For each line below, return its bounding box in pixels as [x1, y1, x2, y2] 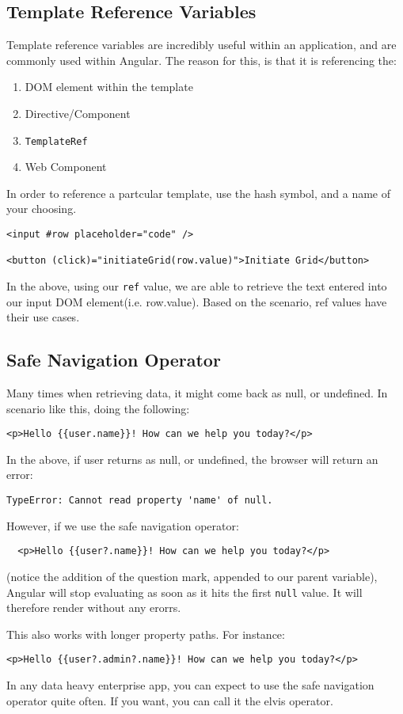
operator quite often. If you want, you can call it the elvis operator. [6, 692, 333, 708]
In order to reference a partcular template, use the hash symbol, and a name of [6, 184, 391, 201]
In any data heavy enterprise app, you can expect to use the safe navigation [6, 677, 374, 693]
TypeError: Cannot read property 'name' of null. [6, 495, 273, 507]
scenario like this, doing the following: [6, 400, 190, 416]
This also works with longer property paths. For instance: [6, 625, 285, 642]
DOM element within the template [25, 78, 193, 95]
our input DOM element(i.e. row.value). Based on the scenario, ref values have [6, 293, 387, 310]
